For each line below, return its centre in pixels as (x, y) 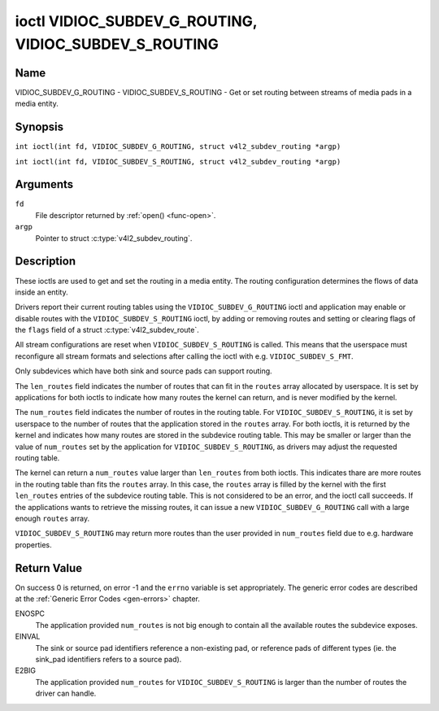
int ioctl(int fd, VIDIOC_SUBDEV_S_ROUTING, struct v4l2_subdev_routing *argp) (178, 161)
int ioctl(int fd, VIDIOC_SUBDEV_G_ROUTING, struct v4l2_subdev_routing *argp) (178, 147)
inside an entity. (41, 292)
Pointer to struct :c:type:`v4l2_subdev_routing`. (114, 238)
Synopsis (39, 127)
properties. (33, 544)
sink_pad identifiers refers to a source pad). (109, 659)
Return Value (49, 568)
